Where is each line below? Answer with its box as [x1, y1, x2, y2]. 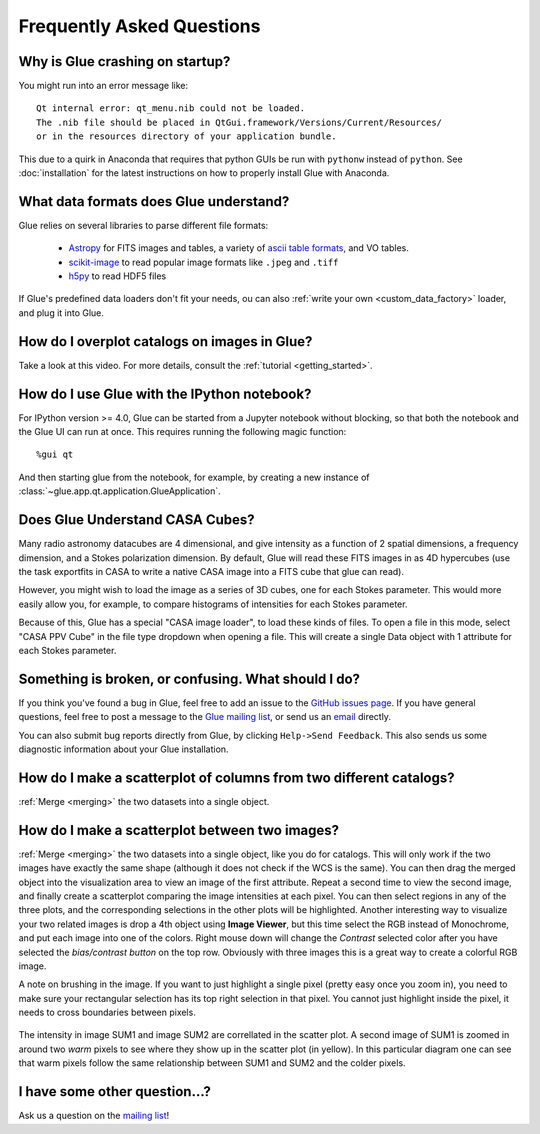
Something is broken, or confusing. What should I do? [18, 670, 360, 687]
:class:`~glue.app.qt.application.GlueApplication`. [18, 485, 221, 497]
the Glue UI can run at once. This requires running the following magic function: [18, 426, 347, 438]
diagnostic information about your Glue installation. [18, 743, 229, 755]
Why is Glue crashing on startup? [18, 53, 231, 70]
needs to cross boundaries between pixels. [18, 1006, 197, 1019]
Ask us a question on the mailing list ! [18, 1110, 170, 1122]
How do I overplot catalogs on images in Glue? [18, 333, 313, 350]
